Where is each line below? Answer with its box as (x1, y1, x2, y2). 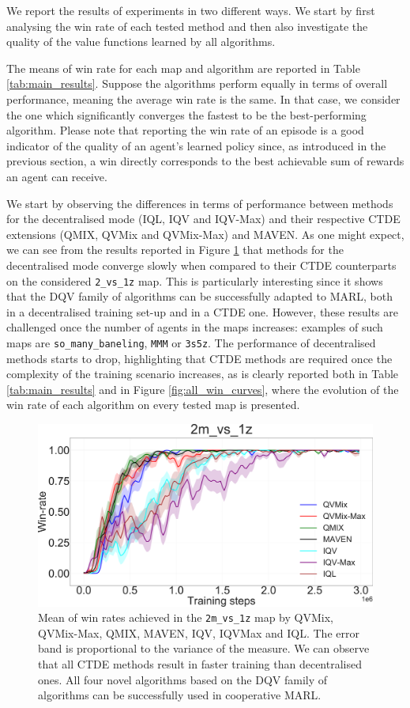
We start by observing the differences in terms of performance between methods (6, 195, 393, 211)
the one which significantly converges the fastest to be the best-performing (6, 106, 367, 123)
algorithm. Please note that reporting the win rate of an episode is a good (6, 122, 364, 138)
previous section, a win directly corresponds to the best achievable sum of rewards (6, 153, 404, 169)
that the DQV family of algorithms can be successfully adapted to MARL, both (6, 288, 393, 305)
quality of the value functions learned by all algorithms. (6, 33, 276, 50)
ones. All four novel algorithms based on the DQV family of (38, 671, 328, 687)
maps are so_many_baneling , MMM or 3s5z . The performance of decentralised (6, 334, 376, 350)
